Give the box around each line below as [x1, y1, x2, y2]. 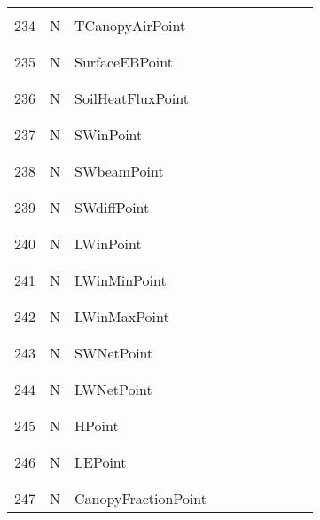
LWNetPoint [74, 379, 152, 399]
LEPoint [74, 452, 127, 472]
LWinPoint [74, 233, 142, 254]
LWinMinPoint [74, 270, 167, 290]
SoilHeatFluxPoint [74, 88, 189, 108]
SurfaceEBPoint [74, 51, 173, 72]
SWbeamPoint [74, 161, 164, 181]
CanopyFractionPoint [74, 488, 207, 508]
